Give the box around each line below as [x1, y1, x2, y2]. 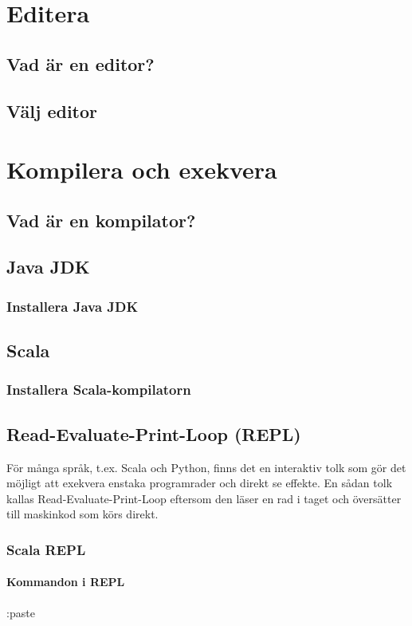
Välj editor [6, 98, 98, 123]
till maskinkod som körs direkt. [6, 506, 159, 522]
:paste [6, 604, 35, 620]
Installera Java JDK [6, 296, 139, 316]
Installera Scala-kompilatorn [6, 380, 191, 400]
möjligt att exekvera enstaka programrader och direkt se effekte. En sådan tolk [6, 474, 393, 491]
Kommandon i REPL [6, 573, 125, 590]
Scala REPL [6, 539, 86, 559]
